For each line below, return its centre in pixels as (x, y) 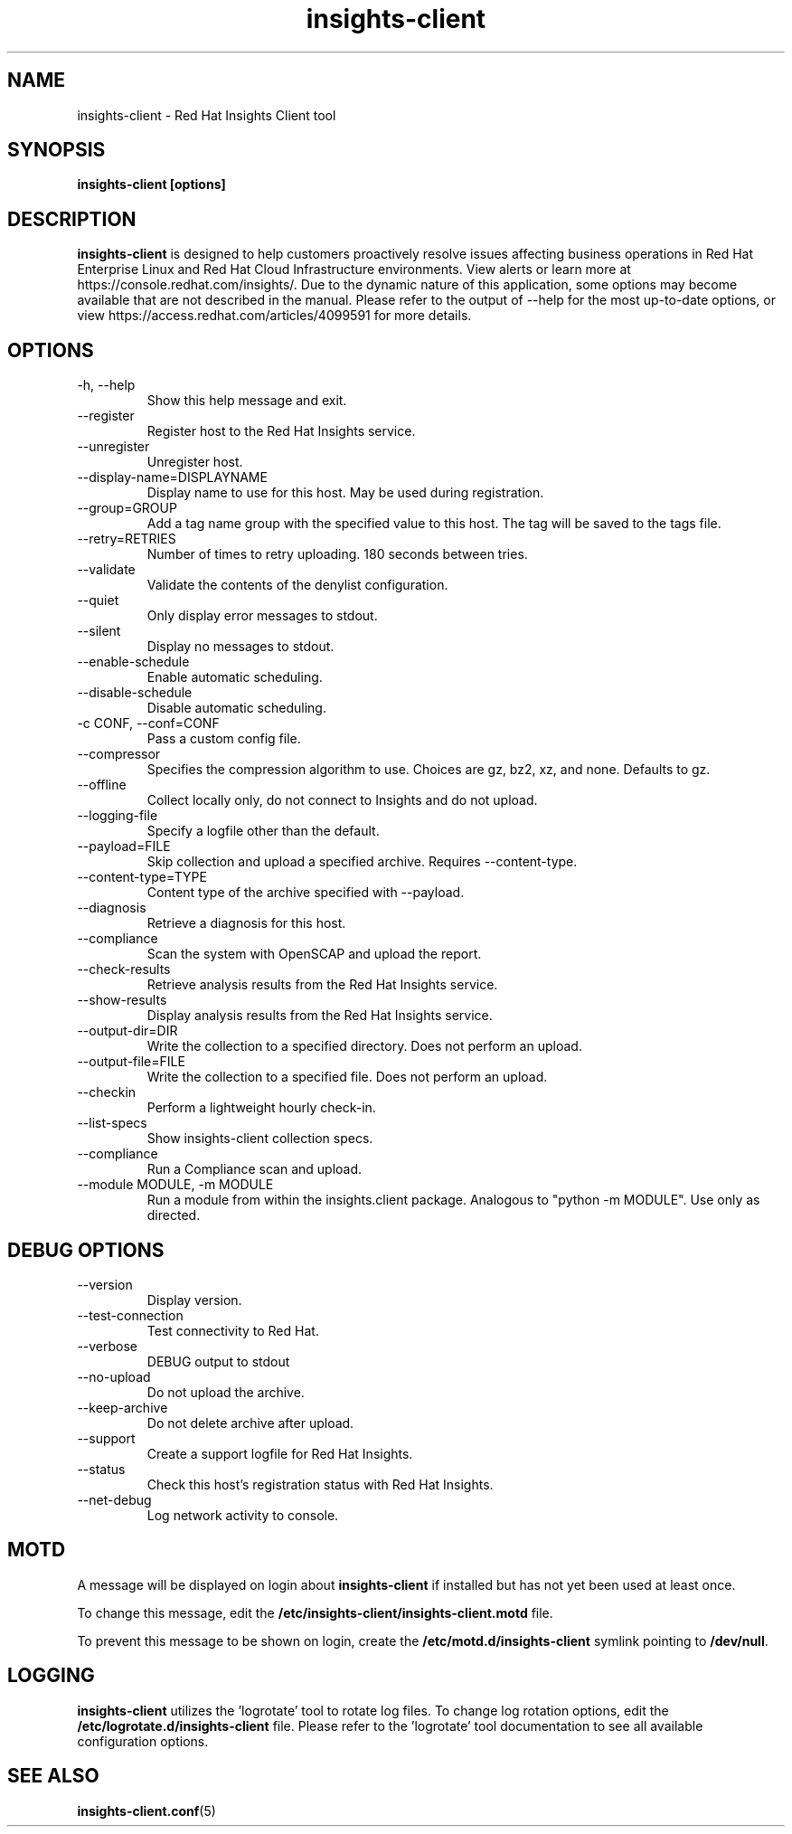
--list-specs (112, 1123)
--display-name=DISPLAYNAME (172, 477)
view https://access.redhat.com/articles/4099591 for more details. (274, 316)
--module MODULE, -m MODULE (175, 1185)
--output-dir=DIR (127, 1031)
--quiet (98, 600)
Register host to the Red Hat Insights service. (281, 431)
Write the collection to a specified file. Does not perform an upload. (347, 1077)
